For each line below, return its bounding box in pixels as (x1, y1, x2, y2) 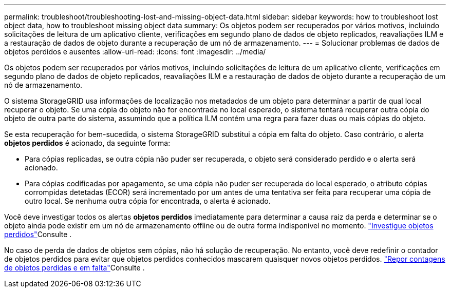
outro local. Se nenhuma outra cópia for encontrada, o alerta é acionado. (25, 197, 271, 205)
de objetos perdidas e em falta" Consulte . (4, 263, 145, 272)
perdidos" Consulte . (4, 230, 72, 239)
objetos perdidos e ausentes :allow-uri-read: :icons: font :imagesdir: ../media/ (4, 47, 266, 56)
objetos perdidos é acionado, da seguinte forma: (4, 139, 171, 147)
